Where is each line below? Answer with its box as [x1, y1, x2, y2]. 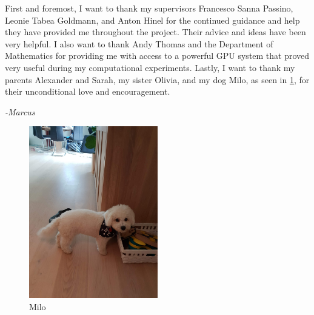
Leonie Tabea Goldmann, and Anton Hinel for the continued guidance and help [5, 13, 300, 26]
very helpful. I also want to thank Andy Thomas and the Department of [5, 37, 273, 50]
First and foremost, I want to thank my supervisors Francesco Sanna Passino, [5, 2, 293, 14]
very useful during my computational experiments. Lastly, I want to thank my [5, 61, 295, 73]
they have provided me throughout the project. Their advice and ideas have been [5, 25, 306, 38]
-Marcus [5, 105, 35, 118]
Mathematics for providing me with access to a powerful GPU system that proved [5, 49, 310, 62]
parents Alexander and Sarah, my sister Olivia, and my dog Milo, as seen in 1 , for [5, 73, 310, 86]
